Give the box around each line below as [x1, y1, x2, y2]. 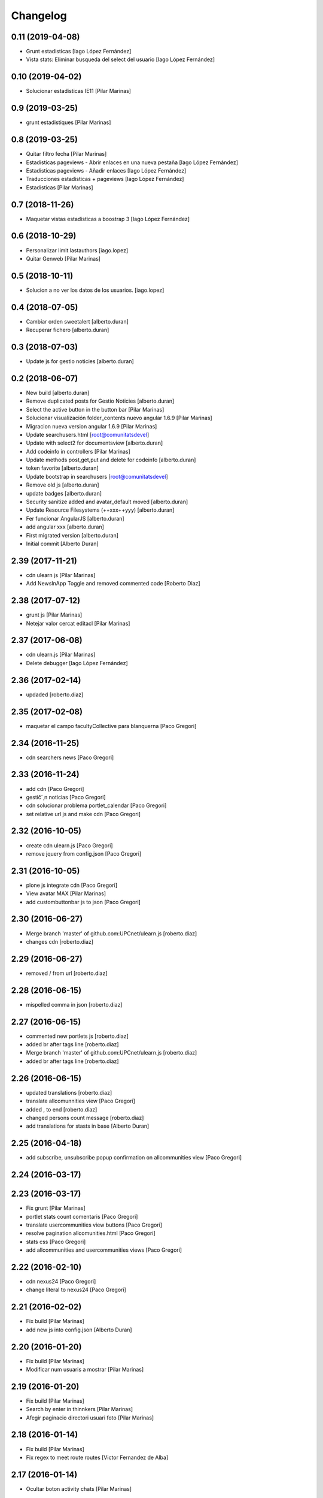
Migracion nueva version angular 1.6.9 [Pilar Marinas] [26, 422, 157, 430]
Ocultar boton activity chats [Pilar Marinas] [26, 1485, 132, 1492]
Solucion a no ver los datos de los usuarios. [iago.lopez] [26, 286, 164, 294]
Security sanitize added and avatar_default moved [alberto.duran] [26, 498, 188, 506]
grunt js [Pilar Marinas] [26, 611, 83, 618]
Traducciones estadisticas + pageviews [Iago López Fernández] [26, 176, 184, 183]
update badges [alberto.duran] [26, 490, 102, 497]
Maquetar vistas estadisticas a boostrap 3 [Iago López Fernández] [26, 215, 190, 222]
